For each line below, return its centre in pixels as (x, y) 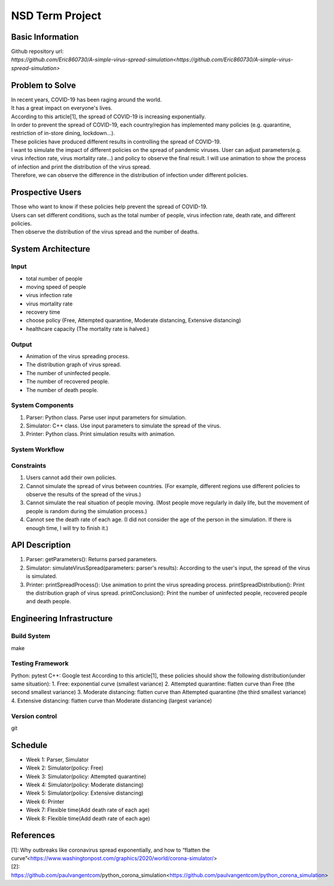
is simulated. (42, 576)
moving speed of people (56, 287)
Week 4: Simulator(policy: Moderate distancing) (85, 785)
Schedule (29, 745)
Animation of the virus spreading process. (78, 356)
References (33, 835)
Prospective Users (46, 192)
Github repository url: (37, 52)
